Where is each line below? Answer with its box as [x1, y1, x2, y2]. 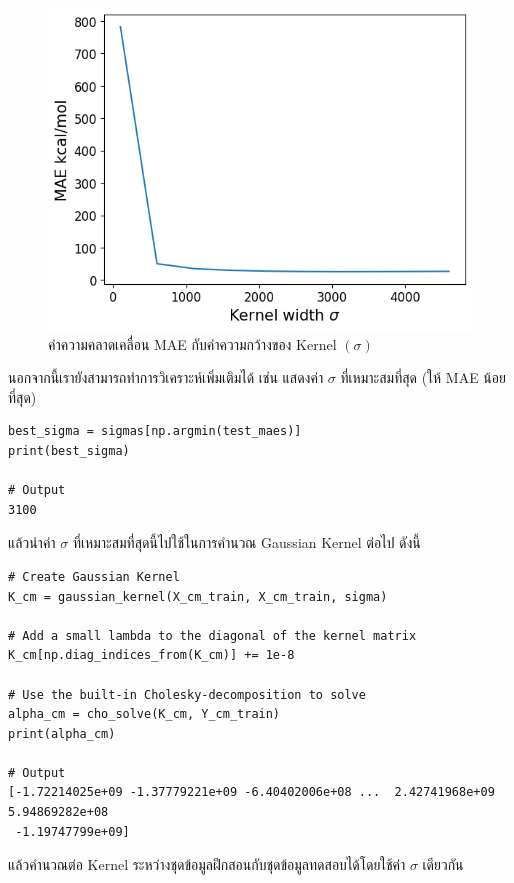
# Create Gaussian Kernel [8, 569, 180, 584]
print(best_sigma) [8, 443, 130, 458]
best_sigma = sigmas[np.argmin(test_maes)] [8, 424, 302, 439]
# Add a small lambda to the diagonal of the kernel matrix [8, 628, 417, 643]
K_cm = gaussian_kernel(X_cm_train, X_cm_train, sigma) [8, 589, 388, 604]
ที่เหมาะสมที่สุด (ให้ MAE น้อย [340, 367, 506, 388]
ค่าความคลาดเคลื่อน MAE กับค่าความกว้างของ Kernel [48, 333, 337, 354]
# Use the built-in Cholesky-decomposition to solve [8, 687, 366, 702]
